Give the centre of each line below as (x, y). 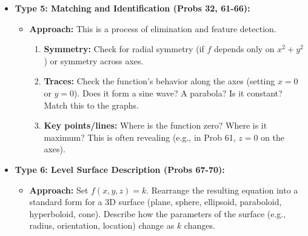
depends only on (244, 49)
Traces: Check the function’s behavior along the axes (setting (159, 81)
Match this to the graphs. (91, 105)
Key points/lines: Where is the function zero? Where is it (156, 125)
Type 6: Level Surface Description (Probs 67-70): (120, 169)
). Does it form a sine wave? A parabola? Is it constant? (178, 93)
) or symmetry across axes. (94, 60)
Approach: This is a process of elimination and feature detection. (153, 28)
